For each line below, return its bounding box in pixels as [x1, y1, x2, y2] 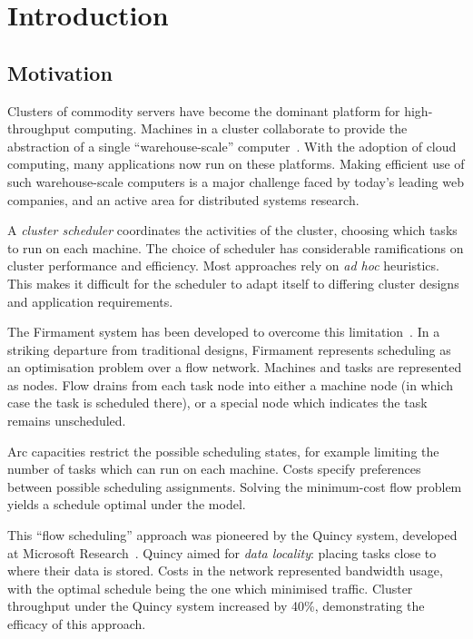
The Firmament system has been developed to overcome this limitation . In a [7, 322, 440, 341]
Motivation [7, 58, 113, 86]
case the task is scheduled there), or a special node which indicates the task [7, 393, 428, 412]
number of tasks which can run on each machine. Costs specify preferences [7, 459, 421, 478]
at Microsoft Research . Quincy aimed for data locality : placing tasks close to [7, 543, 437, 562]
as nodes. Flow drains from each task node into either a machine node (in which [7, 375, 453, 394]
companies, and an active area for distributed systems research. [7, 190, 360, 209]
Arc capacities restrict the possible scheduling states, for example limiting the [7, 441, 439, 460]
